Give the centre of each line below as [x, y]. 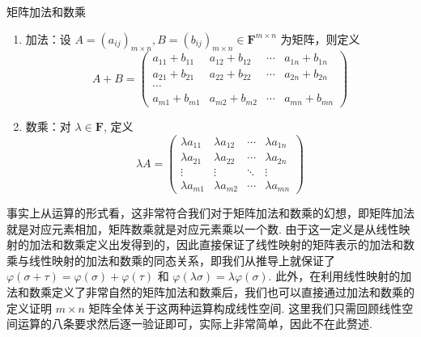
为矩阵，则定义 [320, 38]
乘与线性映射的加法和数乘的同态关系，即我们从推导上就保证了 [171, 260]
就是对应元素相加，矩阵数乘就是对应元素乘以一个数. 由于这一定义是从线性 [203, 228]
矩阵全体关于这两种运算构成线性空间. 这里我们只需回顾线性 [245, 308]
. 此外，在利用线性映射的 [334, 276]
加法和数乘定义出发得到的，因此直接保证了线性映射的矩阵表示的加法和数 [221, 244]
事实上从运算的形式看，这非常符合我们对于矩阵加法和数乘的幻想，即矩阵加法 [210, 213]
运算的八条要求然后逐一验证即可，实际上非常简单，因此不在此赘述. [195, 324]
